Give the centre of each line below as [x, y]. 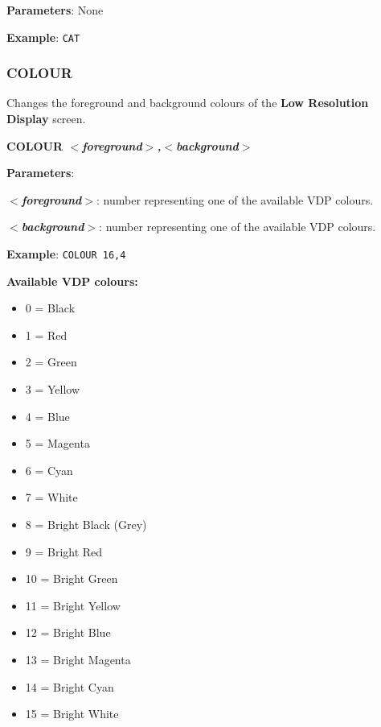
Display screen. [46, 119]
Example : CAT [43, 37]
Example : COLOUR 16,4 [66, 254]
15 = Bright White [72, 714]
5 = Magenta [57, 443]
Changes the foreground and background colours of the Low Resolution [188, 103]
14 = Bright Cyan [70, 686]
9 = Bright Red [64, 551]
